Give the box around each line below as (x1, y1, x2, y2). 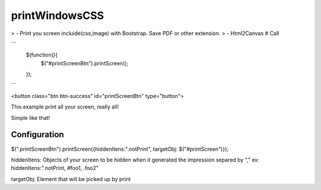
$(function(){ (26, 51, 58, 59)
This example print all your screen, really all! (11, 103, 119, 110)
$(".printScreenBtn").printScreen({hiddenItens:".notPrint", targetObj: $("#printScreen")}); (11, 145, 229, 153)
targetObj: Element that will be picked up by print (11, 175, 131, 182)
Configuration (11, 129, 64, 140)
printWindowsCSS (11, 9, 104, 22)
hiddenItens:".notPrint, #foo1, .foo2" (11, 164, 99, 172)
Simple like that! (11, 114, 51, 121)
